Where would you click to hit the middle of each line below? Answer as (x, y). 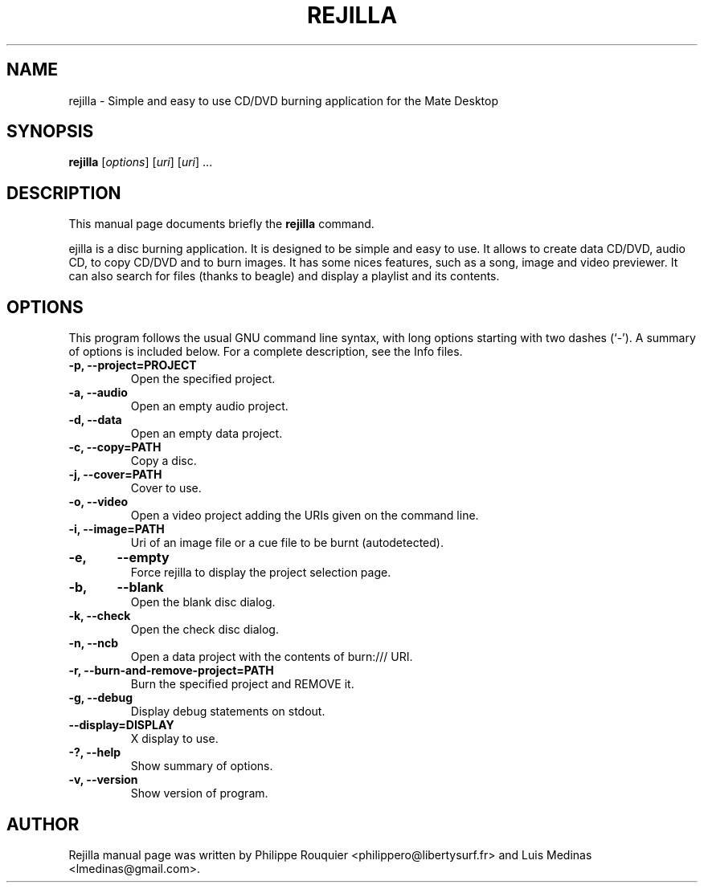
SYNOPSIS (50, 132)
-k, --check (100, 616)
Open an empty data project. (207, 434)
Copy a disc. (164, 461)
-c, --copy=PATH (115, 447)
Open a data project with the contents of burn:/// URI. (272, 657)
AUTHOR (43, 824)
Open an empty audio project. (209, 406)
